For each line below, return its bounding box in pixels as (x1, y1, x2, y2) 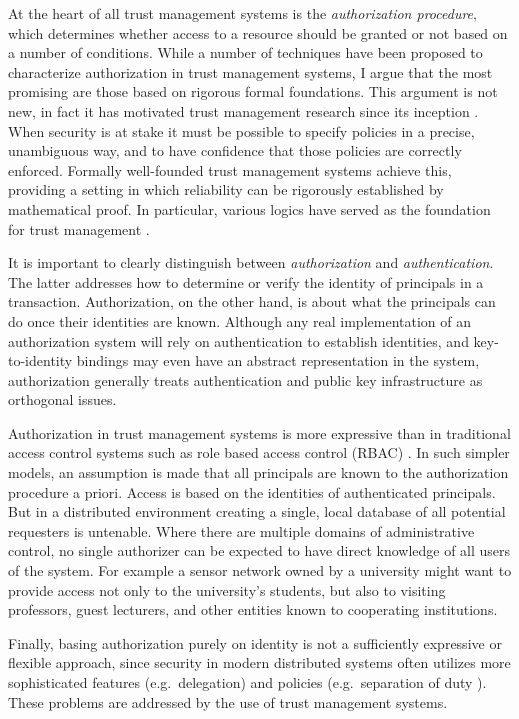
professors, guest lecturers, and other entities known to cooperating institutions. (8, 599, 498, 620)
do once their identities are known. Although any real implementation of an (8, 310, 471, 331)
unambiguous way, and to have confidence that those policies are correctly (8, 140, 462, 161)
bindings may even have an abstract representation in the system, (76, 350, 480, 371)
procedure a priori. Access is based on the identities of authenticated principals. (8, 481, 496, 502)
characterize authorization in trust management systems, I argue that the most (8, 61, 493, 82)
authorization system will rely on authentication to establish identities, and (8, 330, 469, 351)
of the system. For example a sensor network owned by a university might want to (8, 560, 512, 581)
